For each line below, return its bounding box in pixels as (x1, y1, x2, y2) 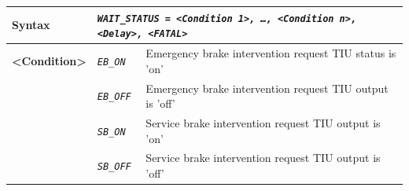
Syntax (12, 17, 50, 33)
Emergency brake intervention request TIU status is (146, 45, 396, 61)
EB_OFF (97, 91, 131, 103)
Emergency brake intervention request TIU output (146, 79, 389, 96)
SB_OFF (97, 161, 131, 173)
